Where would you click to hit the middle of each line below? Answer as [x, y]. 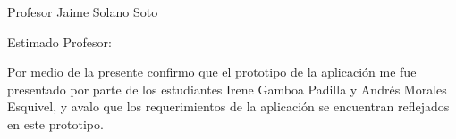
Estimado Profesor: [59, 41]
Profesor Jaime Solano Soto [83, 12]
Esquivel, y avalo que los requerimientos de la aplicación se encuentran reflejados [228, 106]
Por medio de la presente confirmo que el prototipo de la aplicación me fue [212, 72]
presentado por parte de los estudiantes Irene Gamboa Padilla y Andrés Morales [227, 89]
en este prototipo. [55, 123]
